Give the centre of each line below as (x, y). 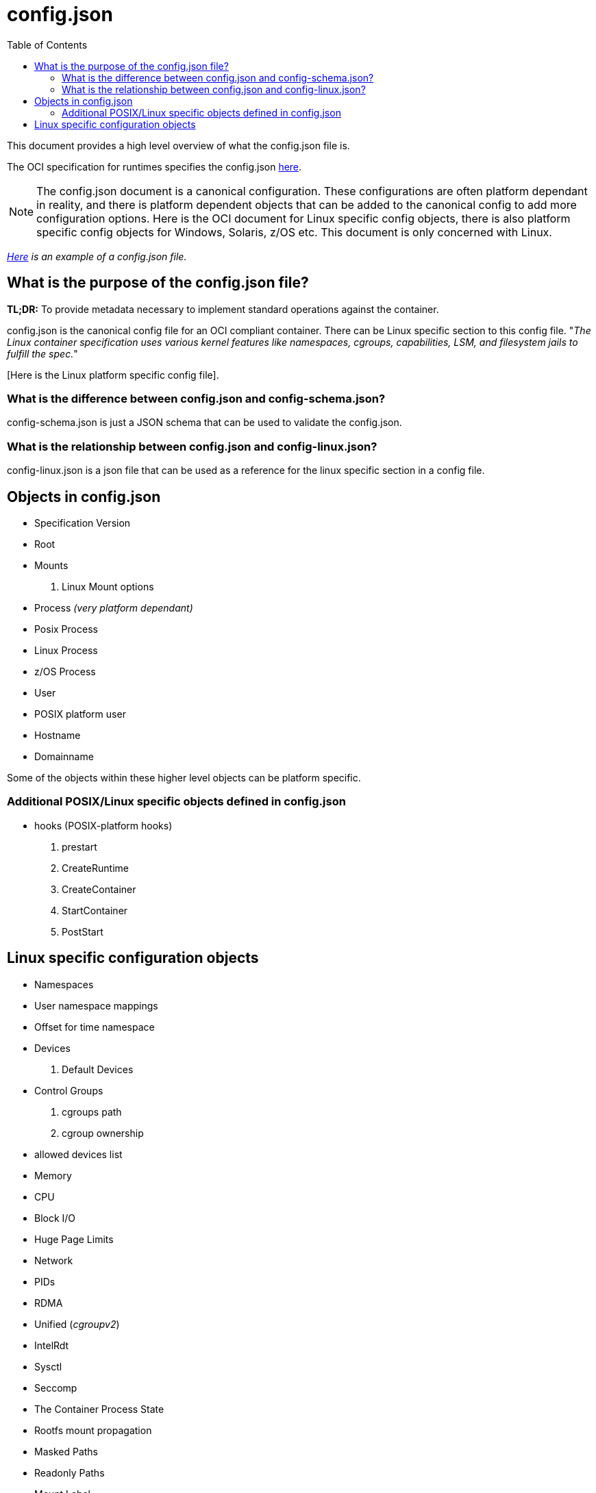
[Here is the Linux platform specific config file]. (113, 375)
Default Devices (98, 1069)
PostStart (83, 931)
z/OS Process (65, 671)
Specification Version (83, 523)
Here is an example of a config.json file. (97, 256)
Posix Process (66, 629)
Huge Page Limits (74, 1239)
